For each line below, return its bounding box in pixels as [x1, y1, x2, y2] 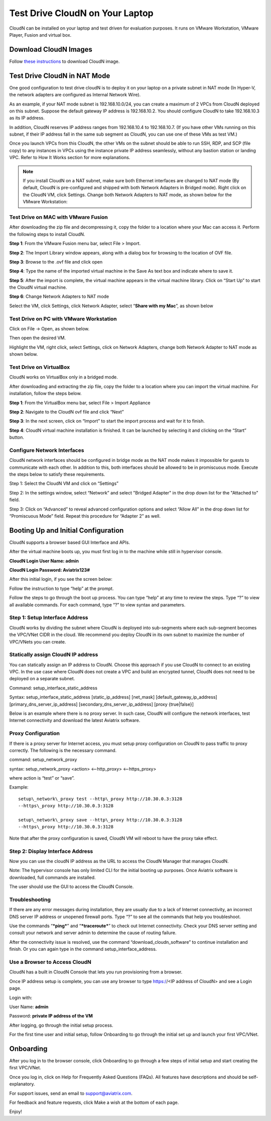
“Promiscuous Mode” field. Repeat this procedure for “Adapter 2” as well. [9, 513, 161, 519]
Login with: [9, 994, 33, 1001]
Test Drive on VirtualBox [9, 363, 70, 370]
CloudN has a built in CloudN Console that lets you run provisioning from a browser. [9, 969, 183, 975]
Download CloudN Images [9, 45, 93, 54]
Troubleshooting [9, 896, 51, 903]
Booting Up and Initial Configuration [9, 526, 124, 535]
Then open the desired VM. [9, 335, 66, 341]
